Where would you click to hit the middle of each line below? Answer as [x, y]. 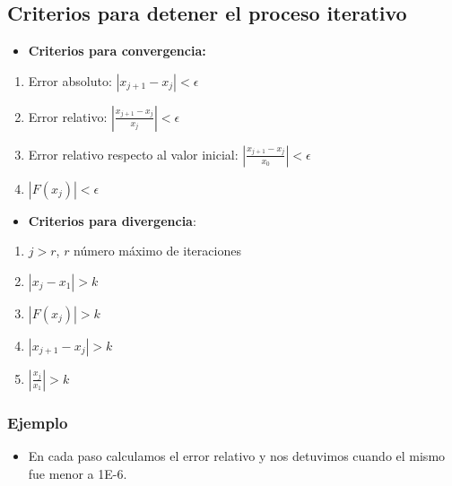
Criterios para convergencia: [117, 51]
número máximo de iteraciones [157, 251]
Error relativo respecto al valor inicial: [133, 154]
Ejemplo [38, 422]
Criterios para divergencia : [112, 220]
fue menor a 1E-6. [78, 473]
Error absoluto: [70, 80]
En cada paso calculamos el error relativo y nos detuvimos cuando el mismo [237, 456]
